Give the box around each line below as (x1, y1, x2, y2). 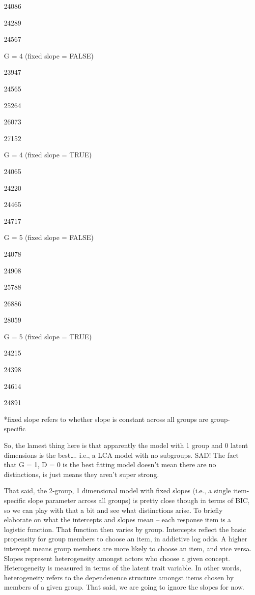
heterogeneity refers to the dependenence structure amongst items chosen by (4, 572, 234, 582)
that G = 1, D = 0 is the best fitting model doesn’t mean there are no (4, 459, 216, 470)
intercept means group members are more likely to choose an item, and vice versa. (4, 543, 252, 553)
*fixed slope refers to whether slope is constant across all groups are (4, 414, 208, 424)
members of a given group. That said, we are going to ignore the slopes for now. (4, 582, 245, 592)
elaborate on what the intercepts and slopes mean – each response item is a (4, 514, 231, 525)
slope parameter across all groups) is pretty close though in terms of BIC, (28, 495, 250, 505)
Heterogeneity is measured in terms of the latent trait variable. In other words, (4, 563, 241, 573)
